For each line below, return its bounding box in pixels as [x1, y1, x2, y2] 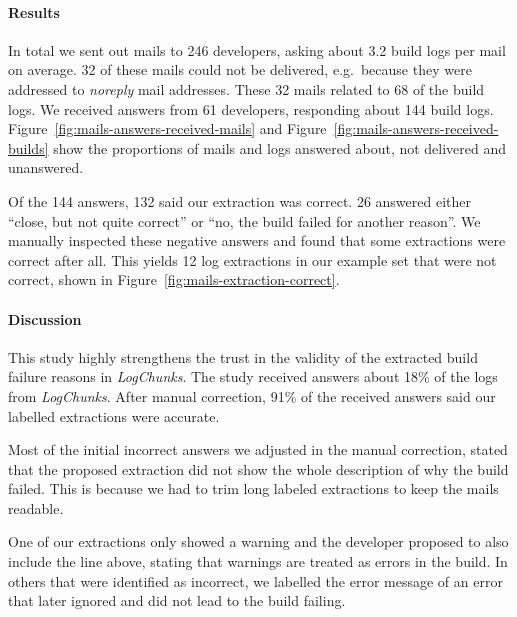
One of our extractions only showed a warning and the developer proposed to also [8, 531, 509, 552]
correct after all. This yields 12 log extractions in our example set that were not [8, 249, 497, 270]
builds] [8, 137, 49, 158]
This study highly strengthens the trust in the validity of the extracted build [8, 346, 478, 367]
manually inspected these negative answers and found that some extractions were [8, 230, 506, 251]
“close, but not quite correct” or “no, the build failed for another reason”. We [8, 210, 481, 231]
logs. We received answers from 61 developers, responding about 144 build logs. [8, 98, 494, 119]
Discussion [8, 308, 82, 329]
